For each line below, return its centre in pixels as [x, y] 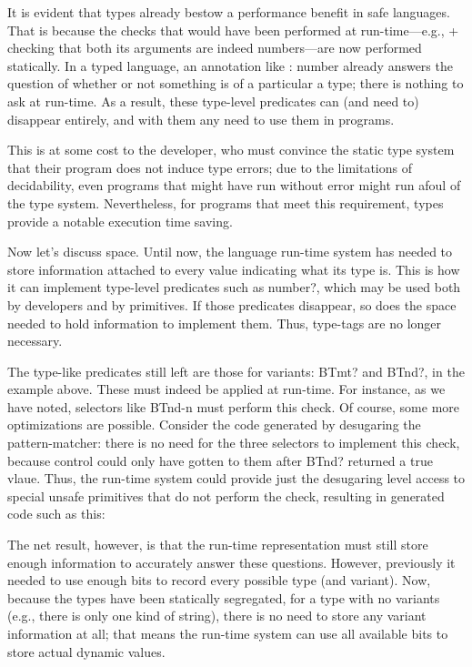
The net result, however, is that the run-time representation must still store [218, 545]
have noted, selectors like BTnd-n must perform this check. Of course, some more [233, 406]
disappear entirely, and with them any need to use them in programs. [201, 119]
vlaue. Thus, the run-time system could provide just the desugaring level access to [236, 478]
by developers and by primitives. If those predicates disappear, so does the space [232, 304]
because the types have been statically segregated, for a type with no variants [224, 597]
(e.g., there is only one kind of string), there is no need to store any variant [217, 616]
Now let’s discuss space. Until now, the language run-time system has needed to [230, 252]
